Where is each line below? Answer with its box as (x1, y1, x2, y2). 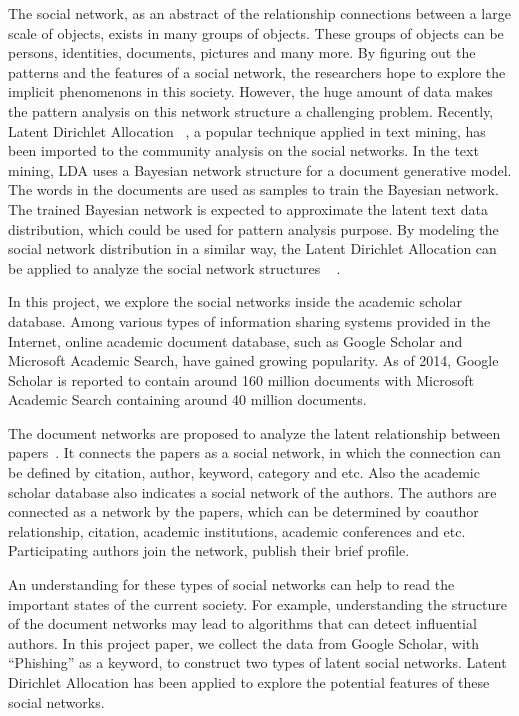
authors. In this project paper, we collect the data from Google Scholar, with (8, 632, 480, 653)
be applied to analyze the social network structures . (8, 257, 341, 278)
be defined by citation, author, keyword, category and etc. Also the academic (8, 462, 480, 483)
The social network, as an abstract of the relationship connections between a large (8, 3, 511, 23)
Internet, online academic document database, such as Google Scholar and (8, 330, 463, 351)
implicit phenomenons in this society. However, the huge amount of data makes (8, 81, 493, 102)
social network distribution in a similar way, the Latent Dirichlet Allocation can (8, 238, 497, 259)
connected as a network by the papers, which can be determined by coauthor (8, 501, 479, 522)
